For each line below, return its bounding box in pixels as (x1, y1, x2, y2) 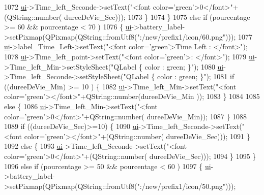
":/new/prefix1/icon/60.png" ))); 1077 (137, 31, 252, 42)
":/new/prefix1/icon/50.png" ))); (137, 180, 236, 191)
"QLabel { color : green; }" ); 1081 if (123, 71, 234, 82)
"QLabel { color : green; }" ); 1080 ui (111, 61, 224, 72)
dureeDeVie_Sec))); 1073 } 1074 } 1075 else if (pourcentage (64, 11, 250, 22)
